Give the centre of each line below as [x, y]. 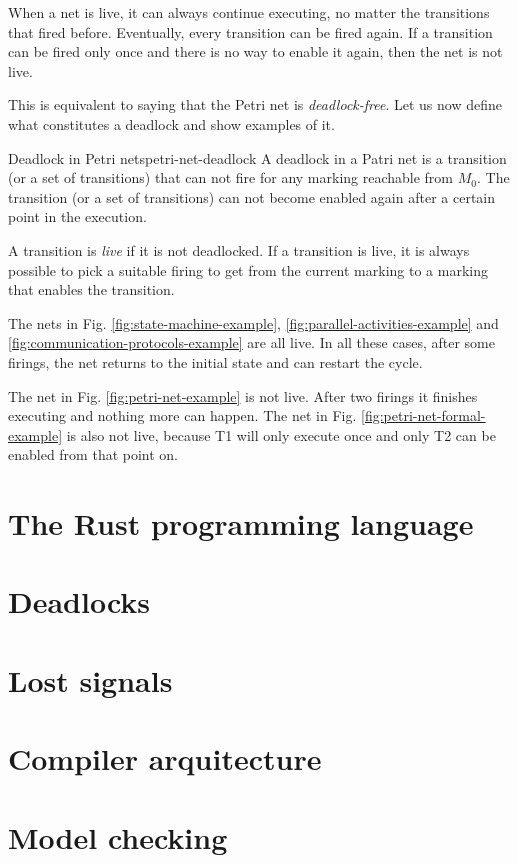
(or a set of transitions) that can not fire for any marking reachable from [231, 177]
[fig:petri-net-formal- [423, 415]
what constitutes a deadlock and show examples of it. [171, 123]
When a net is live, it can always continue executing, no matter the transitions [249, 12]
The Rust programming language [241, 523]
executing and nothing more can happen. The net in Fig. [182, 415]
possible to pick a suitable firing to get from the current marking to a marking [248, 269]
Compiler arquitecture [165, 758]
